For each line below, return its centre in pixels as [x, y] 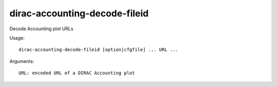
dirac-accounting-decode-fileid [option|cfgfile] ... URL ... [98, 50]
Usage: [17, 38]
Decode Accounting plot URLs [42, 29]
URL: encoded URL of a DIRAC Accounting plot [77, 73]
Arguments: [22, 61]
